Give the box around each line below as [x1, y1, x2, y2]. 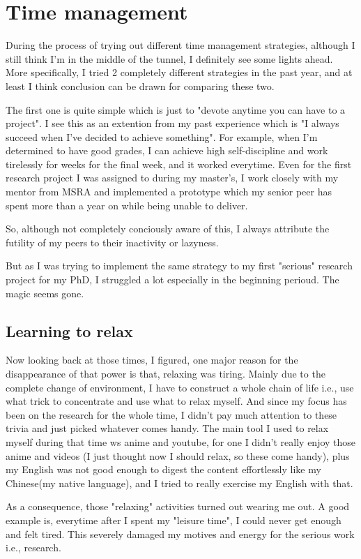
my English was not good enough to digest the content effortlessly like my [6, 462, 321, 477]
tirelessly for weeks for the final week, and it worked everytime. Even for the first [6, 156, 352, 171]
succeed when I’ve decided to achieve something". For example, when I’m [6, 129, 318, 144]
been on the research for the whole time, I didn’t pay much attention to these [6, 407, 337, 422]
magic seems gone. [6, 285, 84, 300]
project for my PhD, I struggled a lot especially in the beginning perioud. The [6, 272, 339, 287]
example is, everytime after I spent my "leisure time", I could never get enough [6, 512, 341, 527]
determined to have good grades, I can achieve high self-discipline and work [6, 143, 328, 158]
